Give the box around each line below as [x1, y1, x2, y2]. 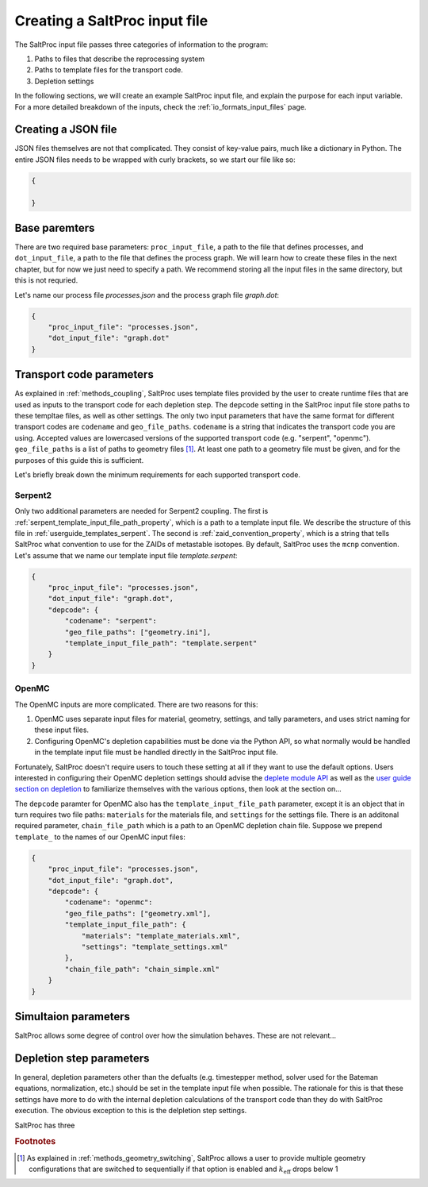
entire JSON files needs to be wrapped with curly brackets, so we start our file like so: [14, 155, 296, 164]
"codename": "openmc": [64, 898, 154, 907]
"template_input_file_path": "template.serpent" [64, 639, 258, 648]
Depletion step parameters [14, 1051, 150, 1065]
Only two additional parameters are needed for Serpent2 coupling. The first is [14, 507, 269, 516]
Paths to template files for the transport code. [34, 65, 184, 75]
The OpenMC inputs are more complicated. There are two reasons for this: [14, 699, 258, 709]
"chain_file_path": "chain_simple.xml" [64, 965, 220, 973]
